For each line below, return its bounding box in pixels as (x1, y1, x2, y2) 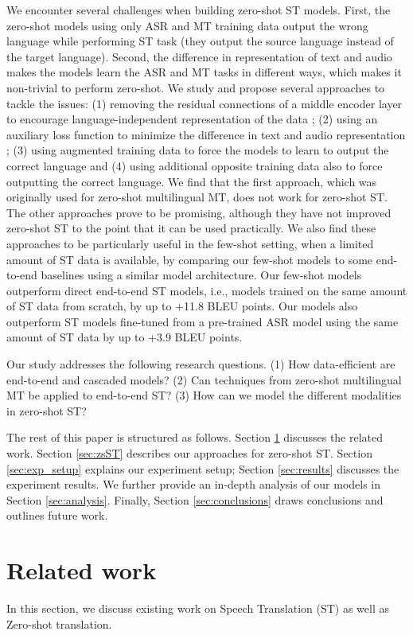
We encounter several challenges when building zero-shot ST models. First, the (6, 2, 391, 18)
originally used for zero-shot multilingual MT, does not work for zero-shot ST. (6, 189, 388, 205)
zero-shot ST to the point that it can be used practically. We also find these (6, 220, 376, 236)
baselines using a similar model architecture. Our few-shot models (41, 267, 362, 283)
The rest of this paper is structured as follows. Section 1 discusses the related (6, 429, 384, 446)
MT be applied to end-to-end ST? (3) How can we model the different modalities (6, 387, 402, 403)
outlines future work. (6, 507, 108, 524)
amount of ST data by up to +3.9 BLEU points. (6, 329, 243, 345)
